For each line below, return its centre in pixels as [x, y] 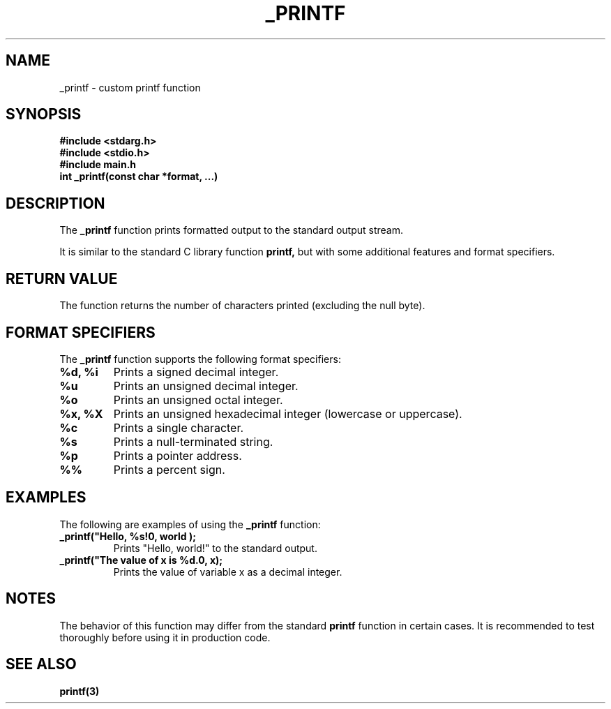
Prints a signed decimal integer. [196, 372]
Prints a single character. [179, 427]
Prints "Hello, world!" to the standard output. [215, 548]
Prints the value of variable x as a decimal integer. [228, 572]
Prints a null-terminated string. [193, 441]
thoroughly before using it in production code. [165, 637]
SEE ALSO [41, 664]
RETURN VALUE [62, 278]
